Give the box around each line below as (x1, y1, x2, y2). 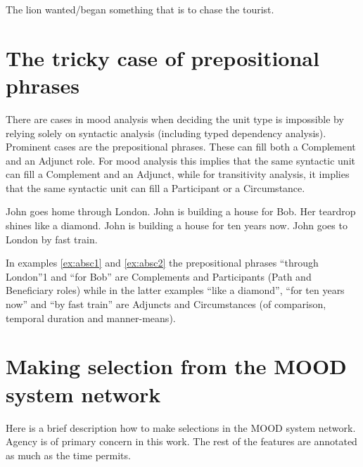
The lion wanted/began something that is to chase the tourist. (6, 2, 274, 16)
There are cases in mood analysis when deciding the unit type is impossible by (6, 111, 344, 126)
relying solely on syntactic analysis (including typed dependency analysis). (6, 125, 326, 140)
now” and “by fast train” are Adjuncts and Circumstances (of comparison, (6, 297, 326, 312)
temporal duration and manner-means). (6, 310, 176, 325)
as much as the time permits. (6, 447, 131, 462)
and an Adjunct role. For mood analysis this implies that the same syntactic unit (6, 153, 355, 167)
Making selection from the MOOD (6, 352, 347, 380)
